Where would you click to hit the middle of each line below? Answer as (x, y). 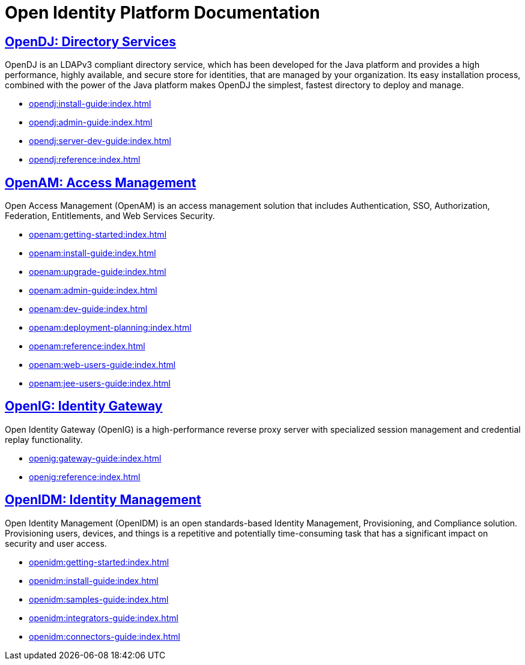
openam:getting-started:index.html (98, 235)
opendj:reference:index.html (85, 160)
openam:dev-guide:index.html (88, 309)
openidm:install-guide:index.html (94, 580)
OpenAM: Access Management (101, 182)
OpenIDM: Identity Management (103, 500)
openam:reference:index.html (87, 346)
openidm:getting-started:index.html (99, 562)
